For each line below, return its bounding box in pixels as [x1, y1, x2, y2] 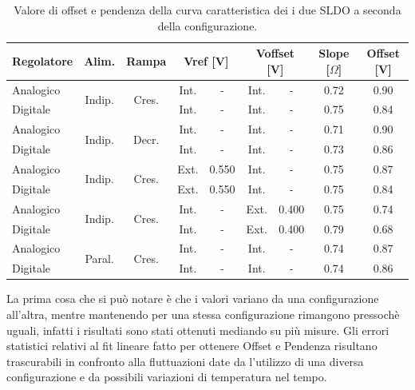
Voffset [255, 45, 295, 62]
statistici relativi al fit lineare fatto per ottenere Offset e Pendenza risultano [6, 337, 377, 354]
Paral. [85, 249, 114, 266]
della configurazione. [157, 17, 258, 34]
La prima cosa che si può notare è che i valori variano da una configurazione [6, 290, 379, 307]
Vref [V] [184, 52, 229, 69]
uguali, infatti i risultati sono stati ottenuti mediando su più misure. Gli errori [6, 321, 389, 338]
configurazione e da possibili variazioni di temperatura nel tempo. [6, 368, 327, 385]
